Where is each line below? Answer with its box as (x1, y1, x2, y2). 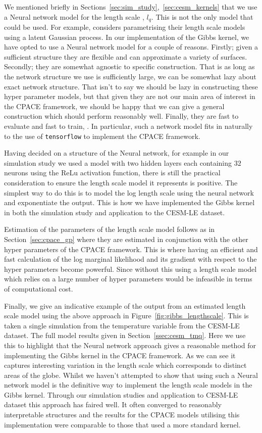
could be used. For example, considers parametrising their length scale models (4, 22, 245, 32)
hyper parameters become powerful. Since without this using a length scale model (4, 263, 257, 274)
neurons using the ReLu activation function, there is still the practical (4, 167, 221, 178)
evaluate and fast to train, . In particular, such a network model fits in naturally (4, 120, 253, 131)
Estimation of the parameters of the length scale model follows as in (4, 224, 215, 234)
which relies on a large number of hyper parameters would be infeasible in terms (4, 273, 252, 284)
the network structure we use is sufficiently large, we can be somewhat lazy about (4, 71, 256, 82)
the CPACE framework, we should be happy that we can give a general (4, 101, 225, 111)
